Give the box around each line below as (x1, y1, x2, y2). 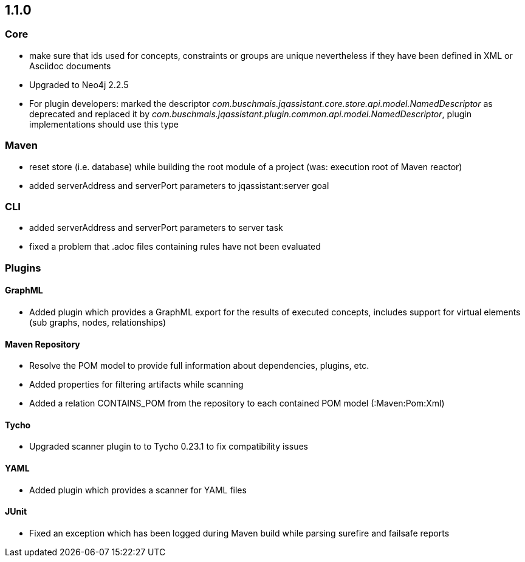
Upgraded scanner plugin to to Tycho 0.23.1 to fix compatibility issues (29, 441, 308, 452)
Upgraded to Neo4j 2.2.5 (29, 79, 129, 90)
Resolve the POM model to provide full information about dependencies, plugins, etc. (29, 360, 369, 371)
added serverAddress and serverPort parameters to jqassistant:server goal (29, 180, 329, 191)
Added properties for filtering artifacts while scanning (29, 379, 244, 390)
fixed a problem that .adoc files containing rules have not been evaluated (29, 241, 321, 252)
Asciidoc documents (29, 60, 111, 71)
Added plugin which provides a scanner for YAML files (29, 484, 247, 495)
